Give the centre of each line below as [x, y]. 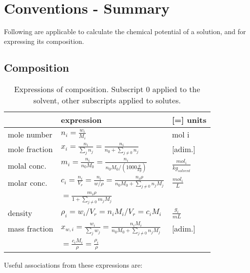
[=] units [189, 119]
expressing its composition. [44, 41]
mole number [30, 134]
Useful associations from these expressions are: [73, 265]
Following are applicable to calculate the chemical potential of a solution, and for [125, 31]
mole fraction [30, 149]
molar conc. [28, 182]
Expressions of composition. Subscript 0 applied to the [107, 89]
